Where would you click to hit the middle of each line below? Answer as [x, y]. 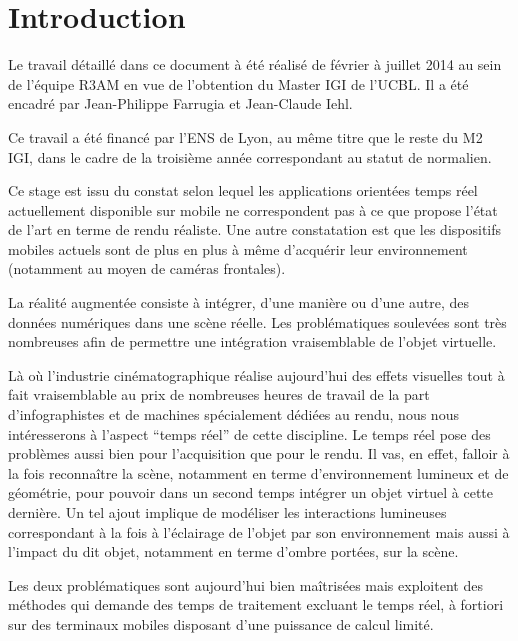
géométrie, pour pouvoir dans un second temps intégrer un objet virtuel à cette [251, 492]
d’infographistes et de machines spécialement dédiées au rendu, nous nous [233, 414]
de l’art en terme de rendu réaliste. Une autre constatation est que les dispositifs [255, 229]
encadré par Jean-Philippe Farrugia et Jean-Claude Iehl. [180, 103]
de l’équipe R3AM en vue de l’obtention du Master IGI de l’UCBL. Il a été [238, 83]
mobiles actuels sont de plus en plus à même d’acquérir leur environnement [238, 248]
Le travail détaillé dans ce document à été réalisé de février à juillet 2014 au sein [255, 64]
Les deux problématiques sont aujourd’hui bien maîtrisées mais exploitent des [245, 584]
